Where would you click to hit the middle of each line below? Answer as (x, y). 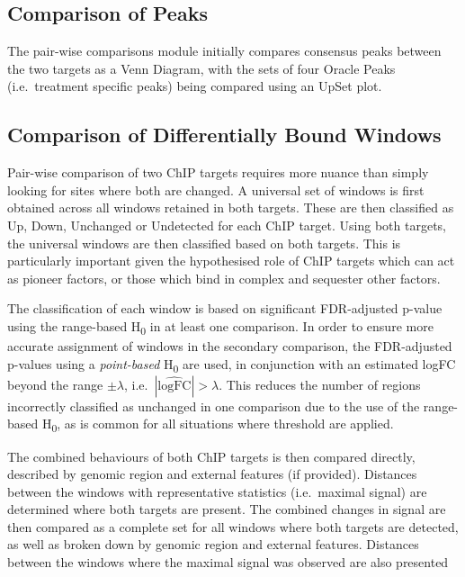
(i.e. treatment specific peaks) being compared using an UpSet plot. (195, 86)
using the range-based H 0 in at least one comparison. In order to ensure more (220, 327)
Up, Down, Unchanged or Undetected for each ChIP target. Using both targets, (227, 225)
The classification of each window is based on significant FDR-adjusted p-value (225, 308)
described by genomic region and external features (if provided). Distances (212, 474)
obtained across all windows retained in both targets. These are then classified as (231, 207)
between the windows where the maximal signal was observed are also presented (228, 562)
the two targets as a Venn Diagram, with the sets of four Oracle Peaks (201, 68)
